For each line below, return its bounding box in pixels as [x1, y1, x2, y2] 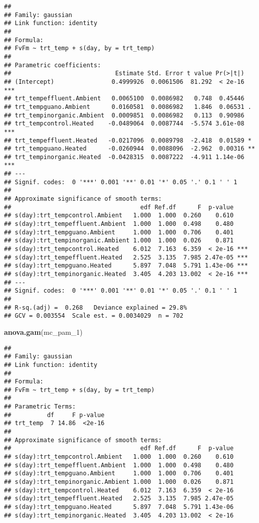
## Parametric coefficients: [4, 61, 101, 69]
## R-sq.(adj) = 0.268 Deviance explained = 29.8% [4, 304, 187, 311]
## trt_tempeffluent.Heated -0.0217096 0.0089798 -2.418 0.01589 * [4, 137, 251, 144]
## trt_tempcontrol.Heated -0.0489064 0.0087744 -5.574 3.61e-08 [4, 120, 244, 127]
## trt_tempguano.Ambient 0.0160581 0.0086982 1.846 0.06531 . [4, 103, 251, 110]
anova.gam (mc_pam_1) [4, 326, 83, 337]
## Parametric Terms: [4, 403, 76, 411]
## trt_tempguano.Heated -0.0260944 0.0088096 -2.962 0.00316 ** [4, 145, 255, 153]
